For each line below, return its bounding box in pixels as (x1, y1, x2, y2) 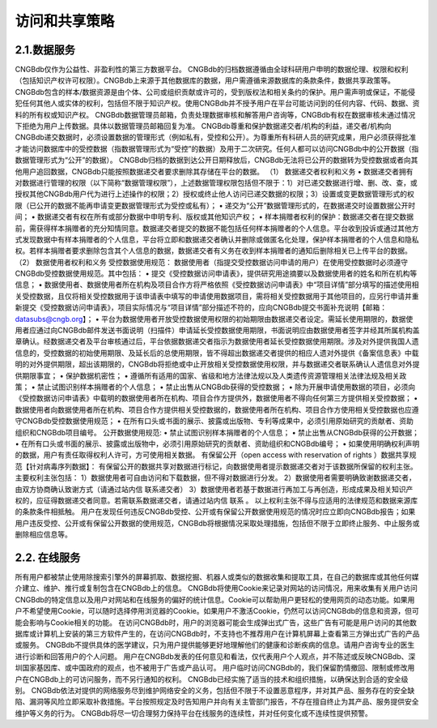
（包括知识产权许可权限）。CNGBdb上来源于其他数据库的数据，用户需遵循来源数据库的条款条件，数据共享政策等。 (15, 75, 396, 85)
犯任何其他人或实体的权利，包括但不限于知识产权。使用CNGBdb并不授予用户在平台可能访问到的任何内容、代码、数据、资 (15, 98, 420, 109)
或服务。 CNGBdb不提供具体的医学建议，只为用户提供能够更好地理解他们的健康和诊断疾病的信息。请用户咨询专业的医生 (15, 640, 415, 650)
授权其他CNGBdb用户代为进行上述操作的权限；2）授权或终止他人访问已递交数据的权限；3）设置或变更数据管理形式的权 (15, 189, 414, 199)
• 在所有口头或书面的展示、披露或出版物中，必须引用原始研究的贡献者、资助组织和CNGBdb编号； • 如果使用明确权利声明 (15, 439, 420, 448)
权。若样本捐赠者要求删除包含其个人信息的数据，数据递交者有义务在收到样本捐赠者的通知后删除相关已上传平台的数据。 (15, 246, 412, 255)
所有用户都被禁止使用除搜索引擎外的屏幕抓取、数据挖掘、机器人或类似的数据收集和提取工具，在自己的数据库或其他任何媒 (15, 572, 419, 581)
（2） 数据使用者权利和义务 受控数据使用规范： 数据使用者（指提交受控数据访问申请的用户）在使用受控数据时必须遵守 (15, 257, 409, 267)
